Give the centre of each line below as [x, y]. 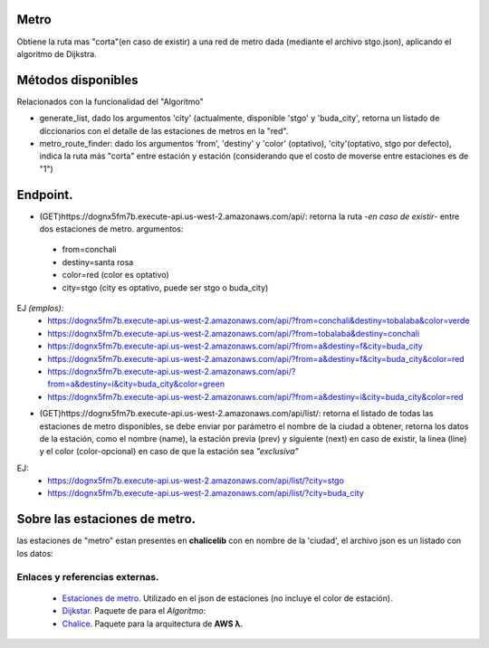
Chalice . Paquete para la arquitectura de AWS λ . [153, 624]
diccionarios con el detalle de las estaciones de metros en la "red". [164, 130]
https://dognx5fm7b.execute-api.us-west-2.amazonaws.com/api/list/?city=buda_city [206, 493]
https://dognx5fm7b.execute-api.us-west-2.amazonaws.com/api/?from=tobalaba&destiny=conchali [234, 333]
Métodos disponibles [78, 80]
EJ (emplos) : [40, 309]
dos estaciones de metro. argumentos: [111, 229]
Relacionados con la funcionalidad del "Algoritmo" [110, 101]
